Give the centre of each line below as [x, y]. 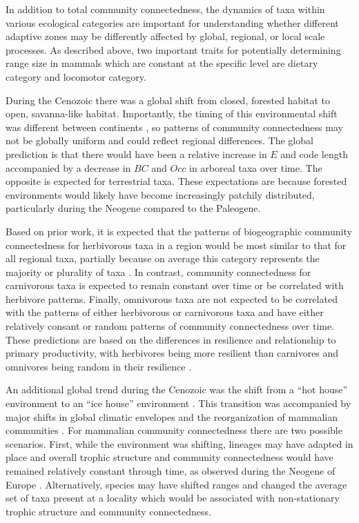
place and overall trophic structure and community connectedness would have [169, 457]
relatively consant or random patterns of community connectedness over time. [170, 326]
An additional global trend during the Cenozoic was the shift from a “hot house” [177, 389]
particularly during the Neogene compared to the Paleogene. [133, 208]
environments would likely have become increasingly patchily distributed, [160, 194]
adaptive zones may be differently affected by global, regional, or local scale [165, 36]
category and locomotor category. [76, 76]
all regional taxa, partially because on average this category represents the [163, 258]
